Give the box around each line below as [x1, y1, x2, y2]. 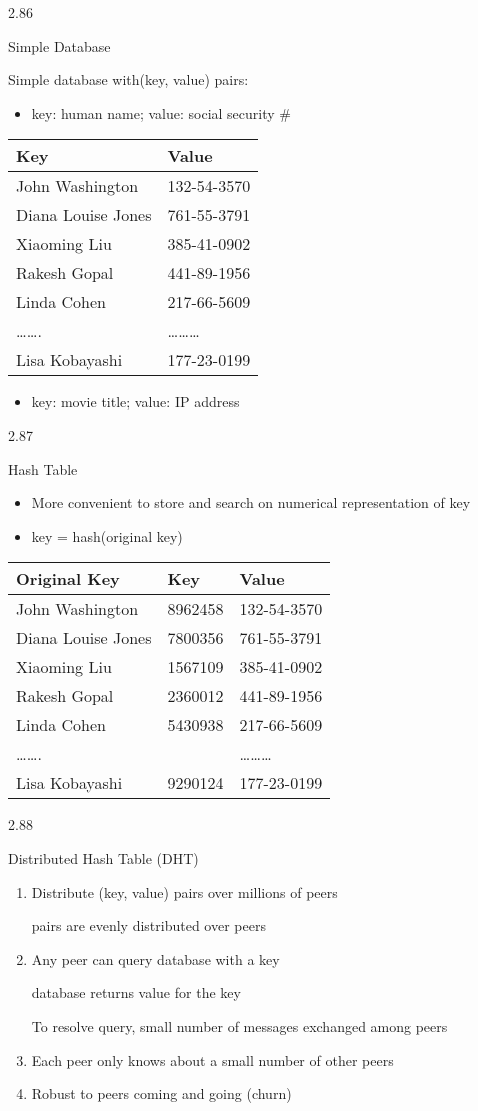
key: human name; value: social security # [31, 102, 291, 123]
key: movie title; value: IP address [31, 391, 240, 412]
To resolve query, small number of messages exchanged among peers [31, 1015, 448, 1036]
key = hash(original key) [31, 525, 183, 546]
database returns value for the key [31, 982, 241, 1003]
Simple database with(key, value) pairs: [8, 69, 249, 90]
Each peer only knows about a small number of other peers [31, 1049, 394, 1070]
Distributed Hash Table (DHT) [8, 847, 199, 868]
